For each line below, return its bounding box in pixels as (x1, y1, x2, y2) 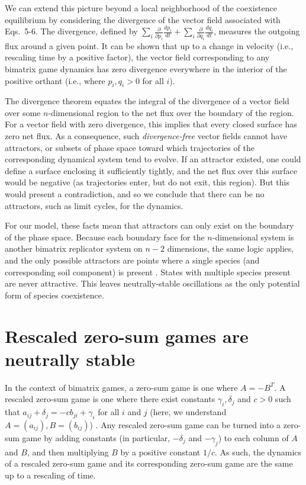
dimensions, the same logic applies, (167, 242, 294, 255)
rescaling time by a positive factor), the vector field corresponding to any (5, 51, 270, 63)
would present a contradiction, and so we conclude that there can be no (5, 188, 265, 200)
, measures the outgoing (213, 25, 300, 37)
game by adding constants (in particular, (22, 431, 170, 444)
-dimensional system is (212, 230, 294, 243)
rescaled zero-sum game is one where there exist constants (5, 393, 215, 405)
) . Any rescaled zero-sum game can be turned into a (89, 418, 281, 431)
